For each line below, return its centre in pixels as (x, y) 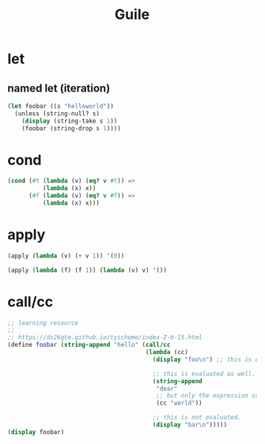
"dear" (167, 389)
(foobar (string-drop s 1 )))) (72, 128)
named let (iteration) (59, 88)
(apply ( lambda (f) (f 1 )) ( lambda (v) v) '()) (87, 270)
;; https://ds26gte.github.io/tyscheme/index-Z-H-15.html (105, 337)
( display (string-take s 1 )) (70, 121)
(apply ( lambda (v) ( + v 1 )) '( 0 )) (66, 256)
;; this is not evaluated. (197, 418)
